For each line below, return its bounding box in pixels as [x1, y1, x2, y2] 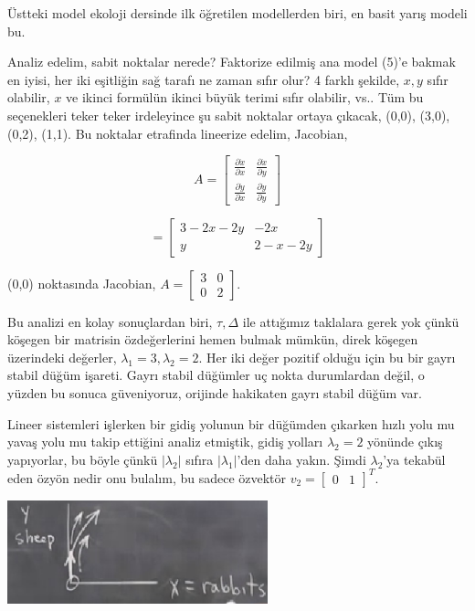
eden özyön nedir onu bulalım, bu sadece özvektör [7, 468, 287, 487]
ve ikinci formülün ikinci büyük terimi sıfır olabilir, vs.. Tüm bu [66, 88, 424, 107]
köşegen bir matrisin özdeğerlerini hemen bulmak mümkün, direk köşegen [7, 330, 418, 349]
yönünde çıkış [367, 432, 443, 451]
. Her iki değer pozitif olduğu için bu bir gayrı [198, 347, 456, 366]
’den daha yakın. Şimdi [237, 449, 366, 469]
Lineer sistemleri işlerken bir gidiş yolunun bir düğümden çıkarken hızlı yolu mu [7, 414, 455, 433]
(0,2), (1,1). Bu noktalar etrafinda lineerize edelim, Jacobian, [7, 123, 348, 142]
